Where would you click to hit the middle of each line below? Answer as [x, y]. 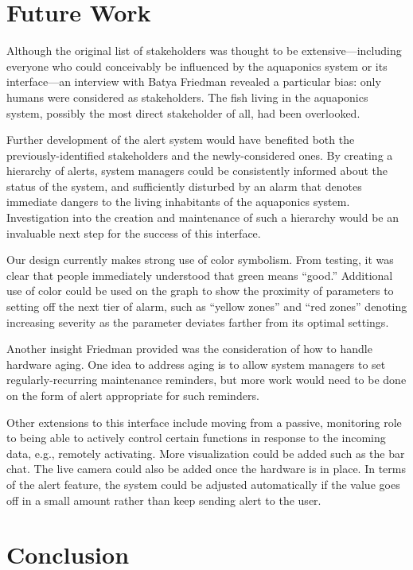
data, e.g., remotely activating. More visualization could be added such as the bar [206, 453]
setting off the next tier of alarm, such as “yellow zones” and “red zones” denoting [207, 306]
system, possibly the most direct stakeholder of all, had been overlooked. [183, 112]
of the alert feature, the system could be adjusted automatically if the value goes [203, 484]
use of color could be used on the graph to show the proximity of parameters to [200, 291]
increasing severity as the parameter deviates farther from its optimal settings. [198, 322]
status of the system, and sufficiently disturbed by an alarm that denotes [184, 186]
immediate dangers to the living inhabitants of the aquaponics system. [178, 202]
